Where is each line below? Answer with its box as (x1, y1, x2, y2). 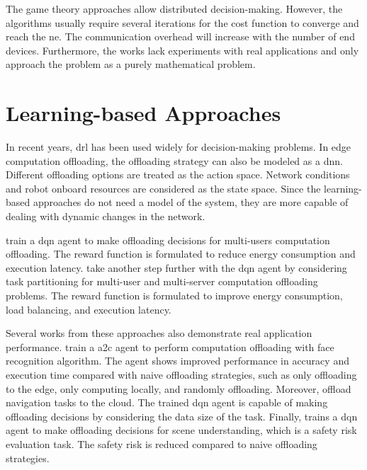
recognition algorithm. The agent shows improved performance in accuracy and (6, 353, 349, 368)
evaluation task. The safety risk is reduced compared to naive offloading (6, 436, 317, 451)
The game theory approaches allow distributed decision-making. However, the (6, 1, 343, 16)
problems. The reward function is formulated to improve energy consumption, (6, 288, 343, 303)
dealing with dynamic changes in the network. (6, 209, 205, 224)
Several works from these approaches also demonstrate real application (6, 326, 312, 340)
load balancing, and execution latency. (6, 302, 171, 316)
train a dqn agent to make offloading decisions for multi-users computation (6, 232, 330, 247)
